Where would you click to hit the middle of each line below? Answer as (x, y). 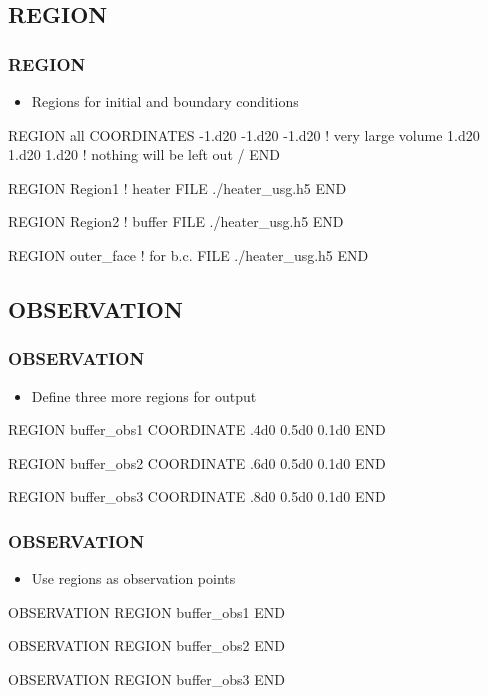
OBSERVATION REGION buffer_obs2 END (146, 645)
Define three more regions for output (144, 395)
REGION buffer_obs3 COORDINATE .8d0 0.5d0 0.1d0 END (197, 496)
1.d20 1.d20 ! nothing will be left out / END (144, 154)
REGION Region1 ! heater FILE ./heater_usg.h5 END (177, 187)
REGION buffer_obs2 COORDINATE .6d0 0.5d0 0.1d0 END (197, 462)
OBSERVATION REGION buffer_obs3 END (146, 678)
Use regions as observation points (133, 578)
